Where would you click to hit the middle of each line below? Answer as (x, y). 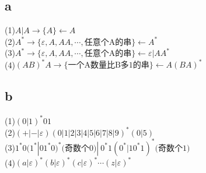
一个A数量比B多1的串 (109, 66)
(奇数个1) (172, 148)
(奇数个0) (79, 148)
